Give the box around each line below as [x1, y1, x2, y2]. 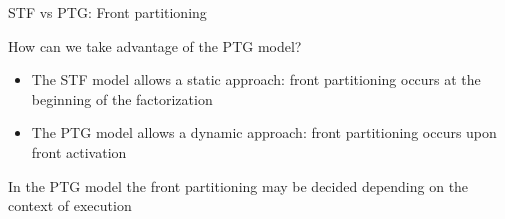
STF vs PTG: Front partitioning [8, 2, 207, 22]
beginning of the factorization [31, 88, 213, 109]
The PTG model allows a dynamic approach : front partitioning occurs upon [31, 122, 497, 143]
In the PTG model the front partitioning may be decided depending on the [8, 175, 469, 196]
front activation [31, 141, 127, 162]
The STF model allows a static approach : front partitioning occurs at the [31, 69, 481, 90]
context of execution [8, 195, 132, 216]
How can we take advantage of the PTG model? [8, 35, 302, 56]
